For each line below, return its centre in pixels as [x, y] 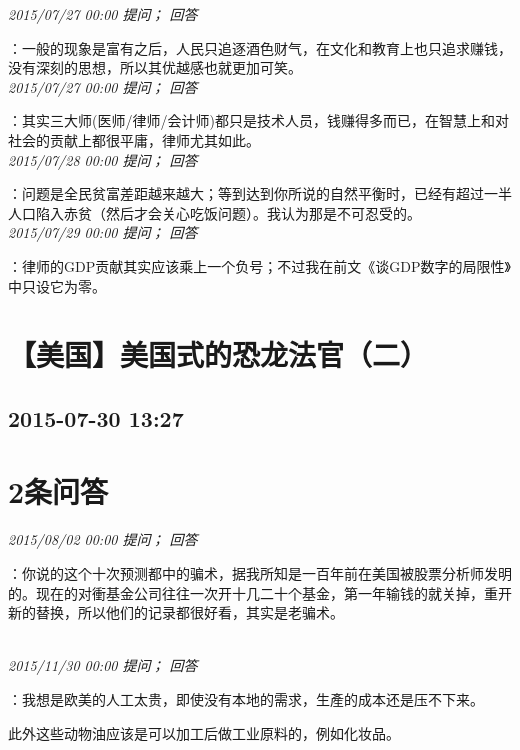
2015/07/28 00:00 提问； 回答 [103, 159]
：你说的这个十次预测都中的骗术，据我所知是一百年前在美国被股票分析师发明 [260, 573]
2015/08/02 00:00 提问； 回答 [103, 539]
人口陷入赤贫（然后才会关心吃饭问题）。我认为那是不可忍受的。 [214, 212]
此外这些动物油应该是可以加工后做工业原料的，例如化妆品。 [204, 732]
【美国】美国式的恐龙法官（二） [218, 354]
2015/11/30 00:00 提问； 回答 [103, 665]
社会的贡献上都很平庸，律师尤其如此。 [134, 139]
